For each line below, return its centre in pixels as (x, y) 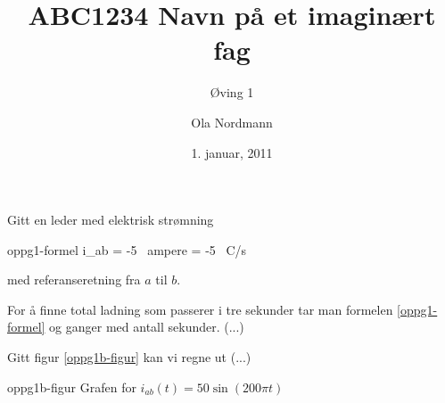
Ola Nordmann (232, 122)
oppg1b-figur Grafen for (72, 387)
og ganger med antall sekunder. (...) (147, 327)
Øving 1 (232, 92)
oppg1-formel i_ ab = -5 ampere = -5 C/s (127, 249)
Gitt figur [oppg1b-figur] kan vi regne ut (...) (129, 357)
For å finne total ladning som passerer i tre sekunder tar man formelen (200, 309)
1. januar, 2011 (232, 152)
